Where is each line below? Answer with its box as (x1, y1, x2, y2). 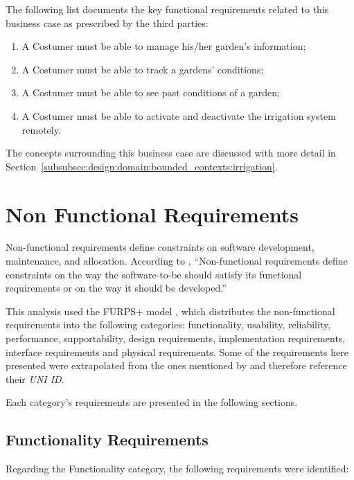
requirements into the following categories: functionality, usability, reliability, (6, 317, 331, 332)
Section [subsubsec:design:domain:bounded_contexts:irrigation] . (6, 159, 278, 173)
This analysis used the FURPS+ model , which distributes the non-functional (6, 303, 335, 318)
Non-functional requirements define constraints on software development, (6, 240, 315, 254)
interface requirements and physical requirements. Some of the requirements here (6, 344, 348, 359)
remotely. (21, 122, 61, 136)
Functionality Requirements (6, 429, 209, 450)
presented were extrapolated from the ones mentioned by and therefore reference (6, 358, 347, 373)
